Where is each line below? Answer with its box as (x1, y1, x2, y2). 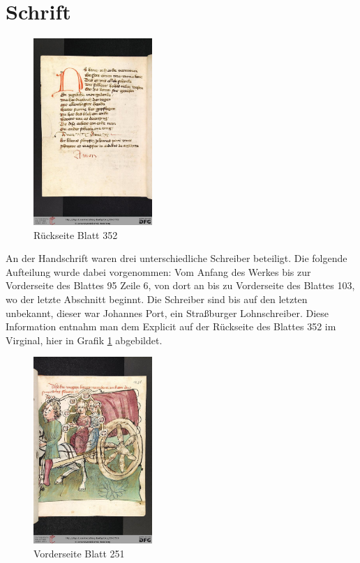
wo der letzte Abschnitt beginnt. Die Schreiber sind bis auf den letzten (6, 292, 308, 307)
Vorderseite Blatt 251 (33, 546, 125, 561)
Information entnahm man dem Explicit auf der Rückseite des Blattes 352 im (6, 319, 336, 334)
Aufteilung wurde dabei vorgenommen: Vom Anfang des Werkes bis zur (6, 264, 311, 279)
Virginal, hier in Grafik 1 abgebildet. (6, 332, 163, 347)
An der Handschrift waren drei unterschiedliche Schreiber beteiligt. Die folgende (6, 251, 347, 265)
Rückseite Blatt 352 (33, 227, 118, 242)
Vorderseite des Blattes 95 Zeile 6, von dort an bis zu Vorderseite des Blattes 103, (6, 278, 355, 293)
